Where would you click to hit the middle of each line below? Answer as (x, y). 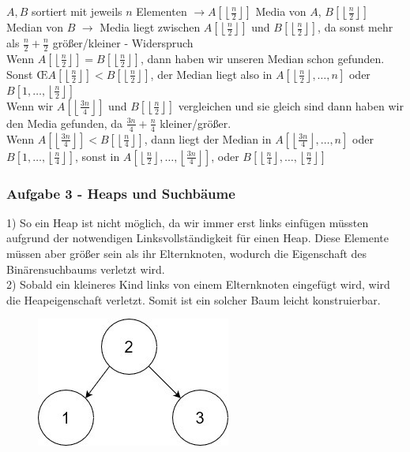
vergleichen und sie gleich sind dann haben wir (291, 105)
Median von (35, 27)
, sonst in (98, 156)
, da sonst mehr (355, 27)
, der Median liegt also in (211, 74)
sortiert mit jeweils (77, 11)
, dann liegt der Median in (208, 138)
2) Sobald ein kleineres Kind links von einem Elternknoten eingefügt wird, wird (198, 284)
